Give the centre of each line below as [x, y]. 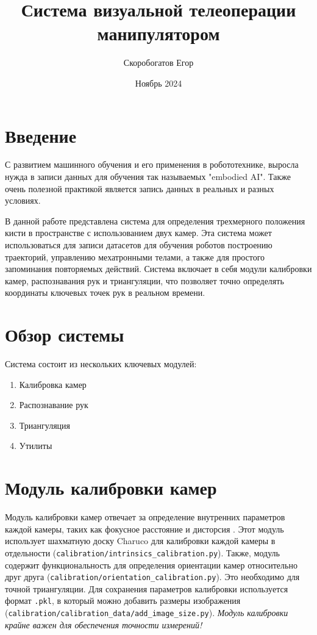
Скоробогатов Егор [158, 63]
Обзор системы [65, 335]
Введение [41, 135]
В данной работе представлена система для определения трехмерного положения [155, 221]
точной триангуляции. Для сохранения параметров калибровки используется [147, 588]
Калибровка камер [53, 384]
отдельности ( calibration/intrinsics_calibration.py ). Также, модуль [142, 552]
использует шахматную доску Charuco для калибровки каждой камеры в [140, 541]
